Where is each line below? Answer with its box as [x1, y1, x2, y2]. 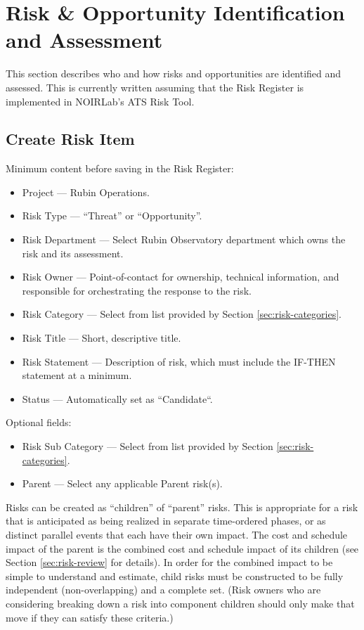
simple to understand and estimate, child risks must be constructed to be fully [6, 568, 344, 583]
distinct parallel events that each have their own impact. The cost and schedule [6, 527, 348, 541]
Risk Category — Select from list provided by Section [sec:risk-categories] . [22, 307, 342, 321]
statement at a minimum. [22, 368, 132, 382]
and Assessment [6, 25, 163, 54]
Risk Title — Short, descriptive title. [22, 330, 181, 345]
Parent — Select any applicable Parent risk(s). [22, 476, 223, 491]
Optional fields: [6, 415, 72, 430]
